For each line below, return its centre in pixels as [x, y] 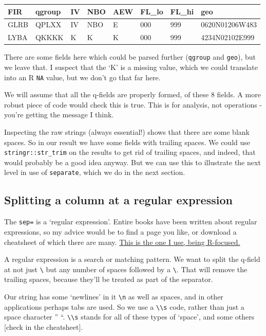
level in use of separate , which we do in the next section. [95, 172]
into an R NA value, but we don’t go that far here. [82, 77]
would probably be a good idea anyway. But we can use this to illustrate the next [132, 162]
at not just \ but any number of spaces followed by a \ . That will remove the [126, 269]
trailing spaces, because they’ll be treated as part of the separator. [109, 279]
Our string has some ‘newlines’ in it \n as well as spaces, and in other [114, 296]
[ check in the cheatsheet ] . [44, 326]
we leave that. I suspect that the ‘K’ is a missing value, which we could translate [131, 67]
